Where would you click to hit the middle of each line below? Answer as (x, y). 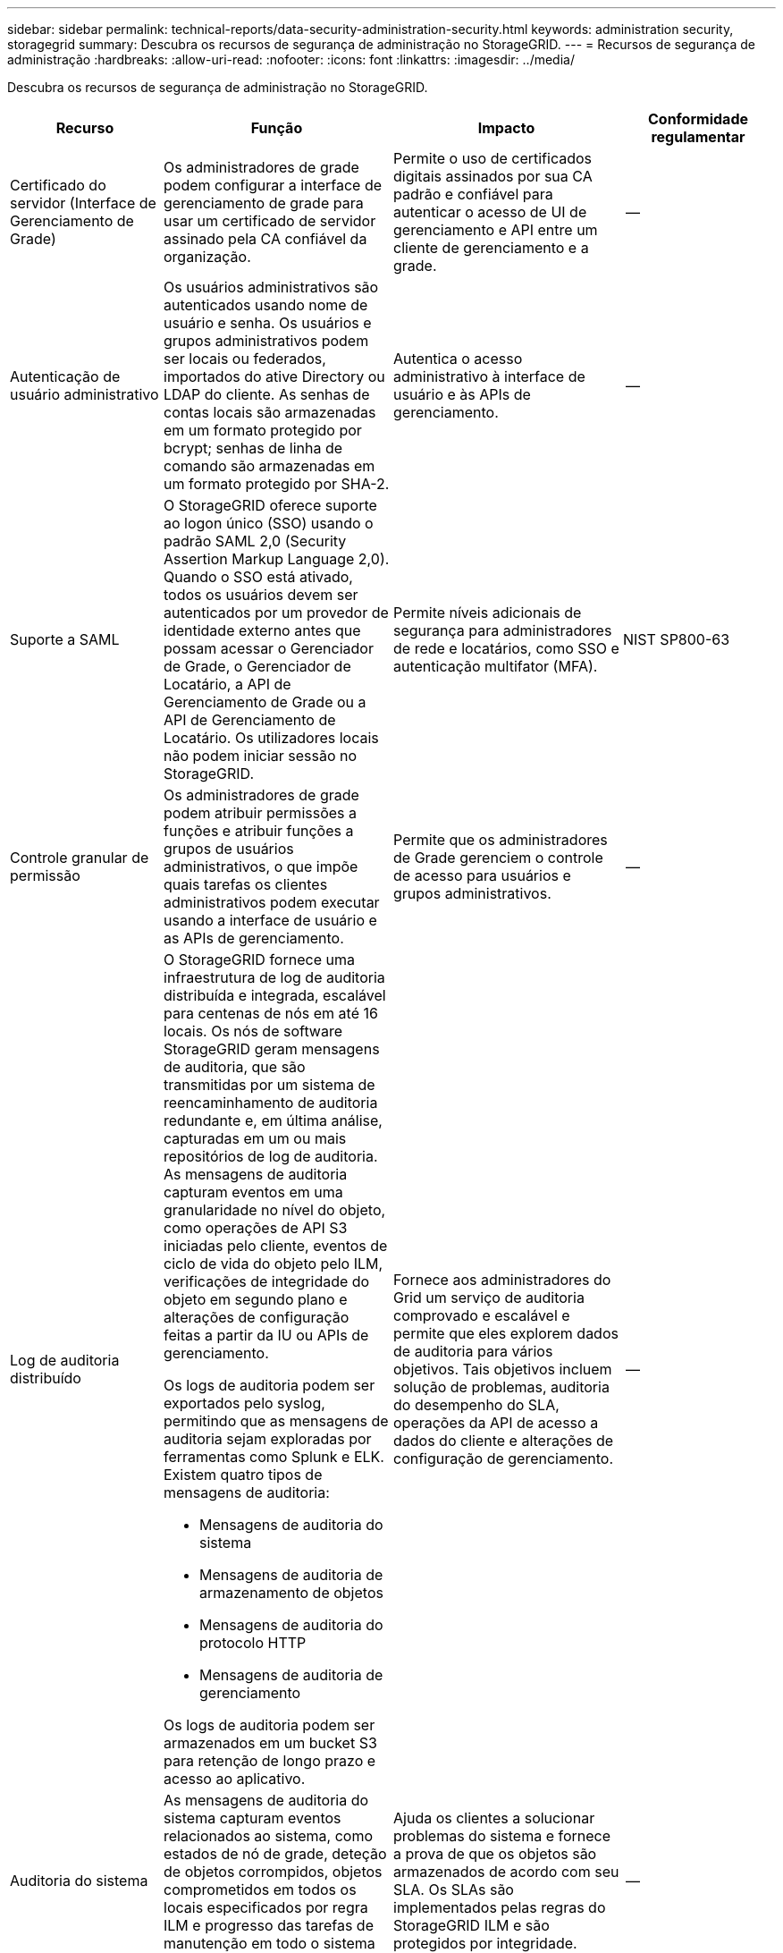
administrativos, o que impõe (261, 867)
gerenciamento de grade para (264, 203)
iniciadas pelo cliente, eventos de (276, 1246)
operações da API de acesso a (496, 1423)
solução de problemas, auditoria (501, 1387)
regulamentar (698, 137)
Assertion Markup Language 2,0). (277, 559)
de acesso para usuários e (482, 875)
